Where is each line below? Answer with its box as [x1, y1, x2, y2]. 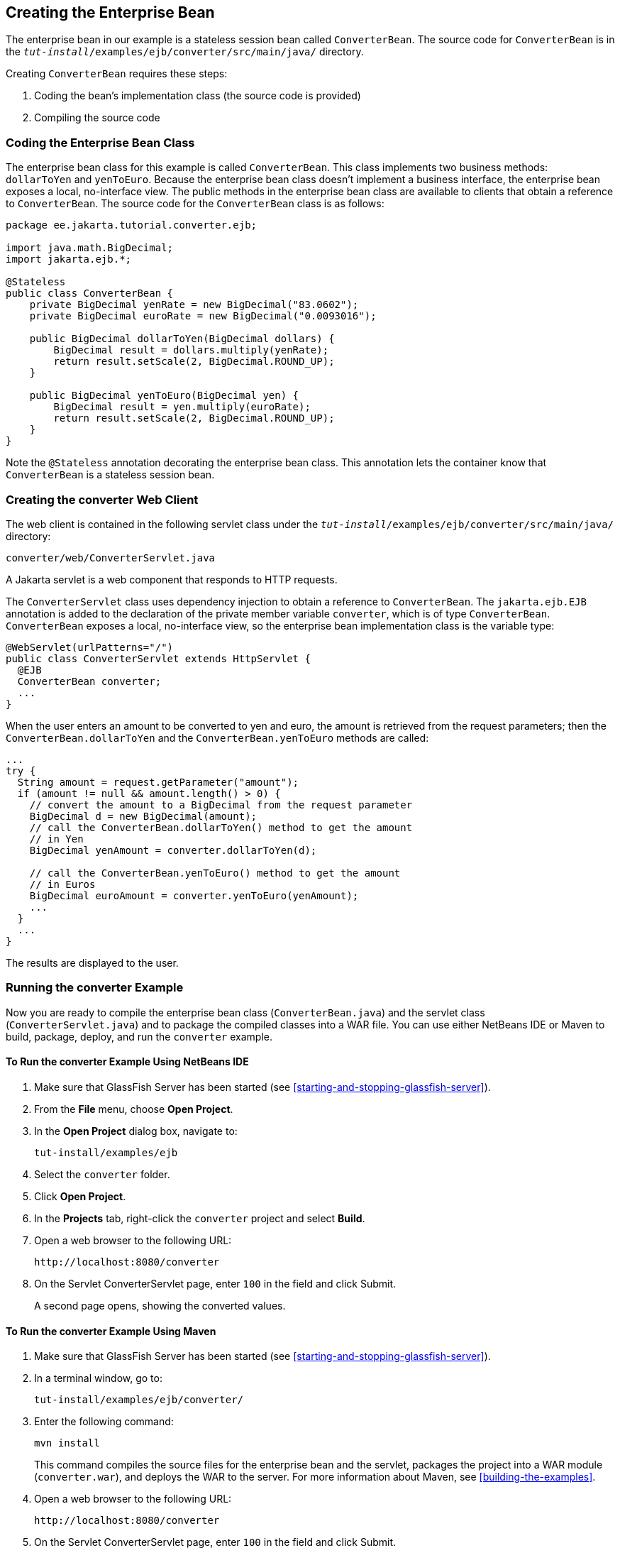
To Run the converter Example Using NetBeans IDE [6, 1055, 249, 1068]
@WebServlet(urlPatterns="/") [6, 641, 174, 653]
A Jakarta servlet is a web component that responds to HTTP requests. [6, 573, 338, 586]
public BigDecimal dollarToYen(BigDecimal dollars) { [29, 333, 335, 345]
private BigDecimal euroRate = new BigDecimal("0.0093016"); [29, 310, 377, 322]
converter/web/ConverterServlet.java [6, 551, 216, 564]
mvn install [34, 1437, 100, 1449]
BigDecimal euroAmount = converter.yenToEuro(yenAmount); [29, 889, 359, 901]
